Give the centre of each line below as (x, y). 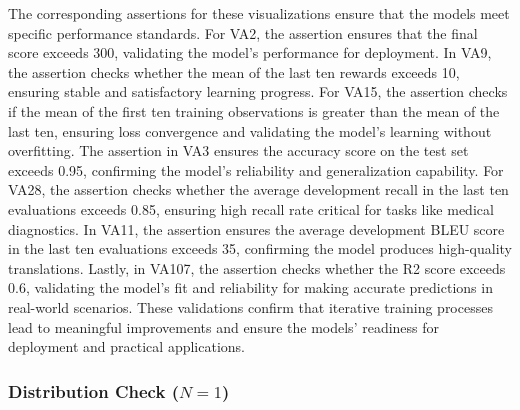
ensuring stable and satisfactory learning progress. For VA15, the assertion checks (258, 91)
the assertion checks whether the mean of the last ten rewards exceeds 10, (234, 71)
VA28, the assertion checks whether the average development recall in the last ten (258, 189)
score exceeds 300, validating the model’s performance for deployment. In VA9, (250, 52)
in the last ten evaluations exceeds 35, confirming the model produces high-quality (260, 248)
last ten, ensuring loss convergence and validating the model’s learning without (250, 130)
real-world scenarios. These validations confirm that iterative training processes (250, 306)
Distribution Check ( (93, 390)
